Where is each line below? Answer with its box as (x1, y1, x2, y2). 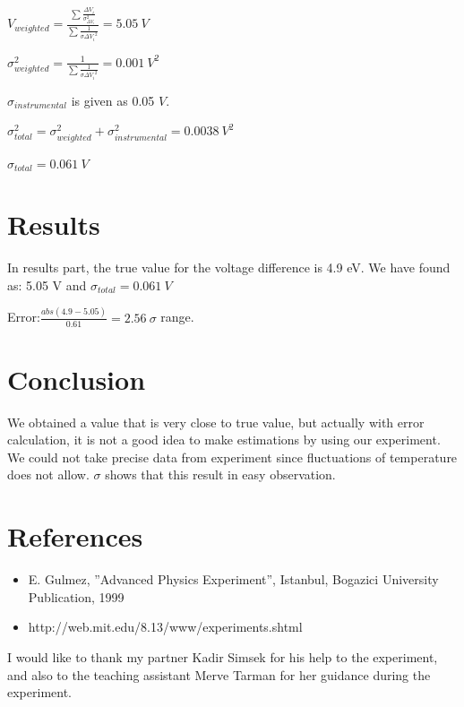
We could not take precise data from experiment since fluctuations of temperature (7, 447, 458, 466)
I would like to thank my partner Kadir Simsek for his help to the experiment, (7, 647, 438, 666)
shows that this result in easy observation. (105, 465, 336, 484)
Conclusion (7, 360, 146, 397)
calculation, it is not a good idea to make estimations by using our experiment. (7, 430, 441, 449)
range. (160, 307, 194, 326)
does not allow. (7, 465, 90, 484)
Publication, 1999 (28, 587, 125, 606)
